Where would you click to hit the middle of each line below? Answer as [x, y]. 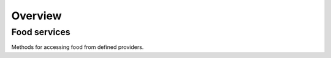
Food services [41, 32]
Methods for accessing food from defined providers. [78, 47]
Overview [36, 16]
